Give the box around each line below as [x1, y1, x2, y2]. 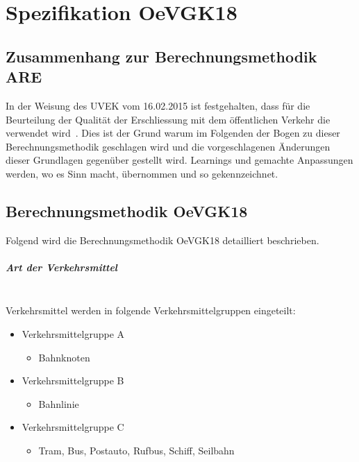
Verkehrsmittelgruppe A [22, 327, 125, 341]
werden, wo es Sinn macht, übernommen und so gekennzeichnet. [6, 166, 278, 180]
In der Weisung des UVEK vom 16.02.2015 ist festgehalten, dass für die [6, 98, 310, 112]
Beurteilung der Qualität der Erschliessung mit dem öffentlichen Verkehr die [6, 112, 331, 126]
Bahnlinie [38, 396, 79, 411]
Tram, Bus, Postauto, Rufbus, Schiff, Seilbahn [38, 443, 235, 458]
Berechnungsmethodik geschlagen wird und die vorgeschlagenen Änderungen [6, 139, 331, 153]
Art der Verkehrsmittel [6, 259, 118, 274]
